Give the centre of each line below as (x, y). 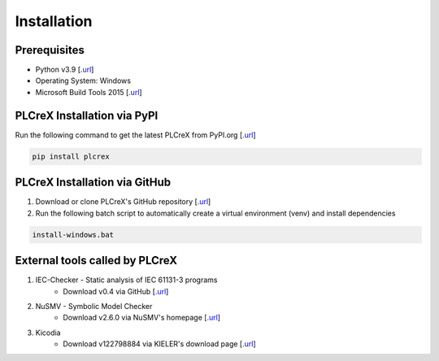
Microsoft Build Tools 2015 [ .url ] (89, 92)
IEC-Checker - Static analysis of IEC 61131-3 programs (126, 280)
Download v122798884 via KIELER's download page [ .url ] (159, 344)
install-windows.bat (73, 235)
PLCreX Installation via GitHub (93, 183)
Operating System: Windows (83, 80)
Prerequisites (50, 50)
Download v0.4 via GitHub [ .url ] (116, 291)
